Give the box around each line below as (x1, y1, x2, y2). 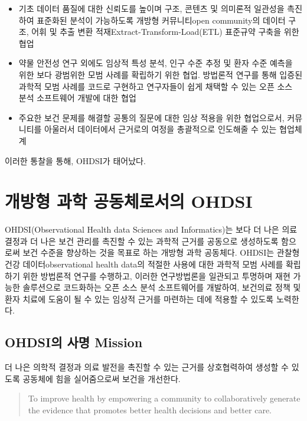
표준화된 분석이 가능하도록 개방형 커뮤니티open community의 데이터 (37, 14, 286, 26)
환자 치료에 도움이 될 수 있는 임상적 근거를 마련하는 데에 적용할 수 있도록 (5, 292, 274, 305)
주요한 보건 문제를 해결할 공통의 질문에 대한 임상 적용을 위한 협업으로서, (18, 111, 285, 123)
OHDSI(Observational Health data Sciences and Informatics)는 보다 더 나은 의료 (5, 223, 298, 236)
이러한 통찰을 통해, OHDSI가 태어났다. (5, 154, 146, 167)
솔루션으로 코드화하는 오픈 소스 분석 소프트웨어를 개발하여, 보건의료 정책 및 (22, 281, 301, 293)
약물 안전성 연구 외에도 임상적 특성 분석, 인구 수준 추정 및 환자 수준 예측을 (18, 57, 293, 69)
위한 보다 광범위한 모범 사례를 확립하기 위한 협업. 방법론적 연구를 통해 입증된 (18, 68, 303, 80)
